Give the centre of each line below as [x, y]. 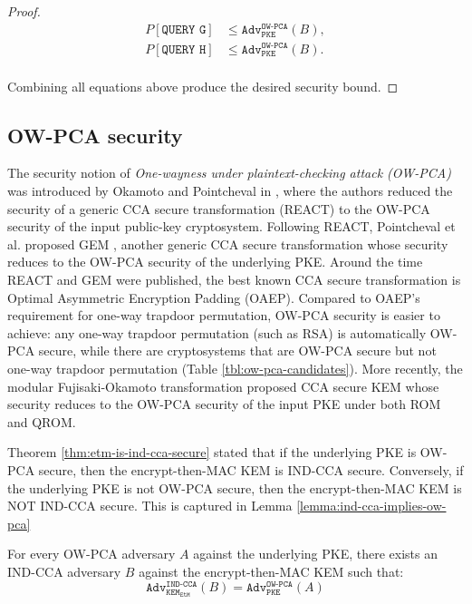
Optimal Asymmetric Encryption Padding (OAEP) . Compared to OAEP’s [214, 297]
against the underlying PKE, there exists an [316, 554]
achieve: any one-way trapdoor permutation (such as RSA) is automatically [217, 332]
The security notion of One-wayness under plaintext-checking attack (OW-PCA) [229, 173]
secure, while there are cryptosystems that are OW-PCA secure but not [237, 351]
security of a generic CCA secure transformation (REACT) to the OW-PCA [219, 208]
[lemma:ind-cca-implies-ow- [371, 506]
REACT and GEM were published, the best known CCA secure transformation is [234, 280]
